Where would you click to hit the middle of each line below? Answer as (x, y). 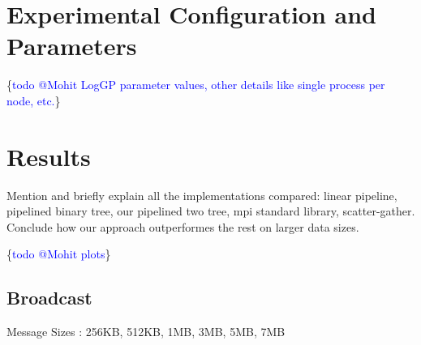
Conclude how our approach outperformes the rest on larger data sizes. (183, 226)
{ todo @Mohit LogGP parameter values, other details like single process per (196, 85)
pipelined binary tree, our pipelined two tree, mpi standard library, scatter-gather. (211, 211)
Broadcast (49, 298)
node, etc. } (34, 100)
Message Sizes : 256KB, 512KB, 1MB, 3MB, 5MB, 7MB (146, 332)
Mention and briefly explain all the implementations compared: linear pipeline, (202, 195)
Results (49, 156)
